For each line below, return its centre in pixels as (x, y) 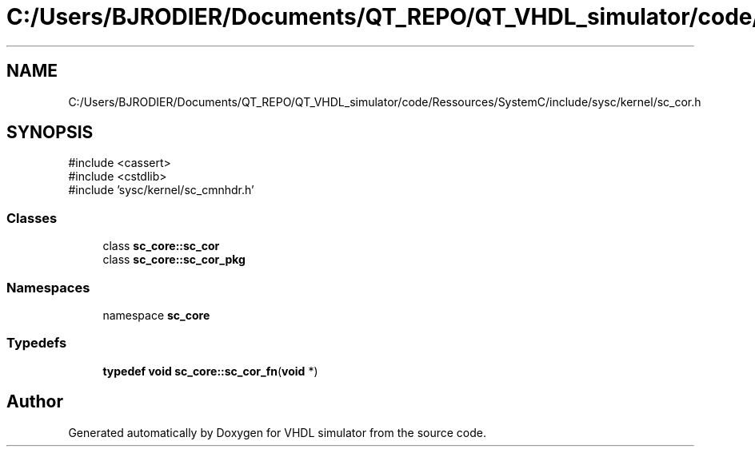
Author (35, 402)
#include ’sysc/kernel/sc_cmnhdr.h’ (161, 190)
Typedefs (37, 343)
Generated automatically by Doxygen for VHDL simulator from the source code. (278, 432)
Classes (32, 218)
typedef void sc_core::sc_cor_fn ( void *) (210, 371)
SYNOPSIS (50, 133)
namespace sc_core (156, 315)
